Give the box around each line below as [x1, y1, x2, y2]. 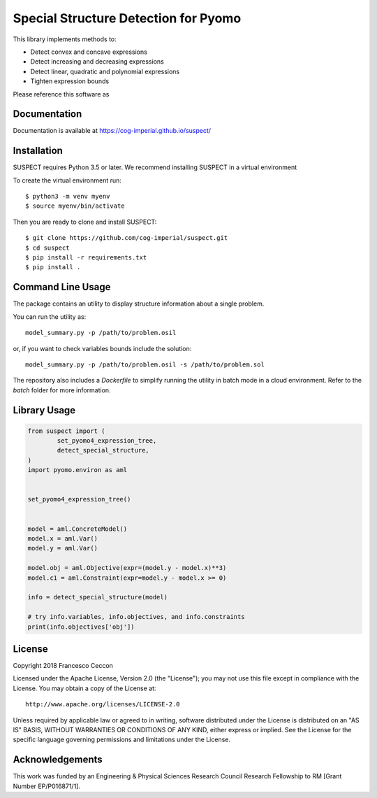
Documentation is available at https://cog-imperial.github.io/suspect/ [13, 127, 212, 135]
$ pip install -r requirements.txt [25, 254, 147, 262]
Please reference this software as [13, 90, 110, 98]
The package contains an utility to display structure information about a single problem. [13, 299, 265, 308]
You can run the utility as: [13, 312, 87, 321]
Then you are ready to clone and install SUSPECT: [13, 218, 157, 226]
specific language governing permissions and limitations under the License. [13, 735, 230, 744]
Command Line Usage [13, 281, 111, 293]
